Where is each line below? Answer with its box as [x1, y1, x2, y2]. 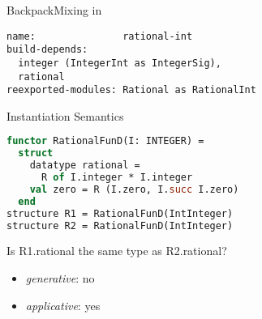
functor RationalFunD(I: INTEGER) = [6, 135, 204, 147]
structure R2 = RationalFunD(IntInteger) [6, 219, 234, 232]
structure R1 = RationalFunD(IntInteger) [6, 207, 234, 219]
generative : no [25, 270, 95, 287]
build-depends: [6, 44, 88, 56]
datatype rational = [29, 159, 140, 172]
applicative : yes [25, 296, 101, 313]
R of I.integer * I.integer [41, 172, 193, 184]
